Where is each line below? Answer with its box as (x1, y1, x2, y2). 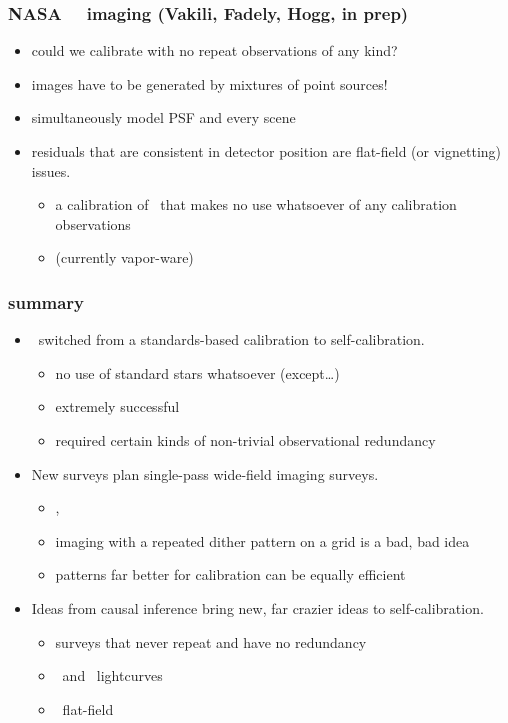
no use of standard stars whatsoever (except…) (55, 362, 340, 383)
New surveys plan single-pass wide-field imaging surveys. (31, 463, 379, 484)
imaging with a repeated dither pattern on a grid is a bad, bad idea (55, 530, 470, 551)
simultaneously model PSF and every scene (31, 107, 296, 128)
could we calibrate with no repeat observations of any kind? (31, 40, 398, 61)
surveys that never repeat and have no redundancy (55, 631, 367, 652)
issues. (31, 160, 71, 181)
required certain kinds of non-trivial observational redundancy (55, 429, 436, 450)
